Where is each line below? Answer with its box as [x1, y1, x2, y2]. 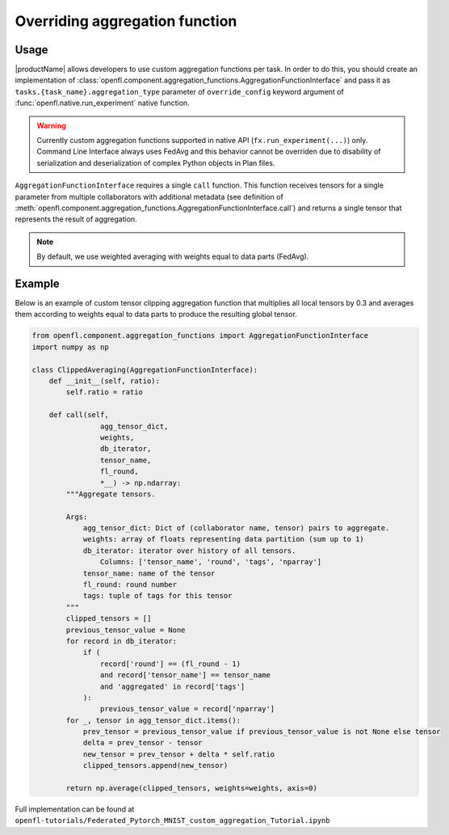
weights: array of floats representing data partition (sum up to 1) [82, 534, 365, 544]
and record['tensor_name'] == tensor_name [99, 671, 271, 680]
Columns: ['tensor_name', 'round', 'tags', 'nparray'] [99, 558, 322, 567]
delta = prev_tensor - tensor [82, 738, 203, 748]
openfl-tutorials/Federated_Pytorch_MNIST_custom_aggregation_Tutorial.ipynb [15, 816, 330, 825]
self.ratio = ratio [65, 388, 143, 397]
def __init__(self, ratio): [48, 376, 161, 386]
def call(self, [48, 411, 109, 420]
